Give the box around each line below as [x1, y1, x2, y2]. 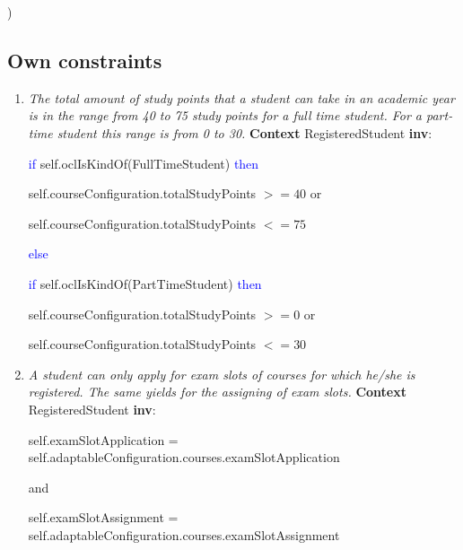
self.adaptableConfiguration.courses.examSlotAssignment [28, 525, 340, 544]
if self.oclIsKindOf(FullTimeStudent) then [28, 153, 259, 172]
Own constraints [7, 46, 162, 74]
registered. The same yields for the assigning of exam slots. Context [28, 382, 406, 401]
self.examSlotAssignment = [28, 508, 179, 527]
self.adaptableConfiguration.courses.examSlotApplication [28, 448, 340, 467]
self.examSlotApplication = [28, 430, 179, 449]
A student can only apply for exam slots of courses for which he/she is [28, 364, 415, 383]
